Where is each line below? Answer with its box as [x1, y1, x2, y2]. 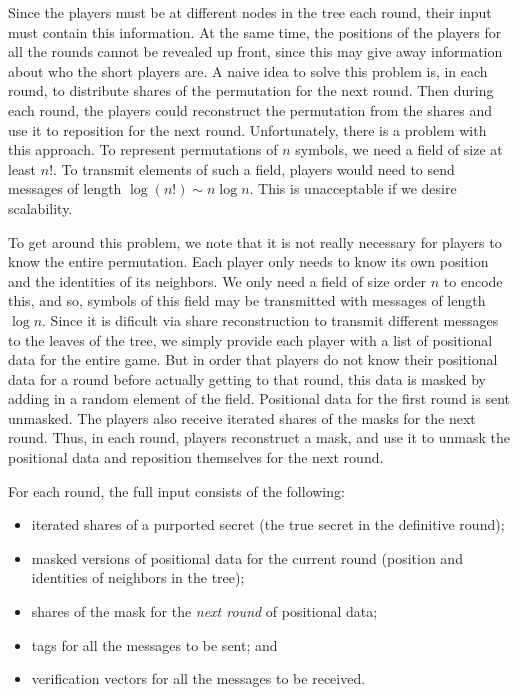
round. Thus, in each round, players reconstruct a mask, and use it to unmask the [8, 427, 510, 448]
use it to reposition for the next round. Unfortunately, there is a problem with [8, 119, 487, 140]
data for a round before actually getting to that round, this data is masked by [8, 368, 486, 389]
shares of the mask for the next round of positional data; [31, 601, 378, 622]
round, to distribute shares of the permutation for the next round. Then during [8, 80, 494, 101]
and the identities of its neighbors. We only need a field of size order [8, 270, 427, 291]
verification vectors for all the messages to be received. [31, 668, 366, 689]
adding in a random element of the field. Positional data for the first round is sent [8, 388, 510, 409]
